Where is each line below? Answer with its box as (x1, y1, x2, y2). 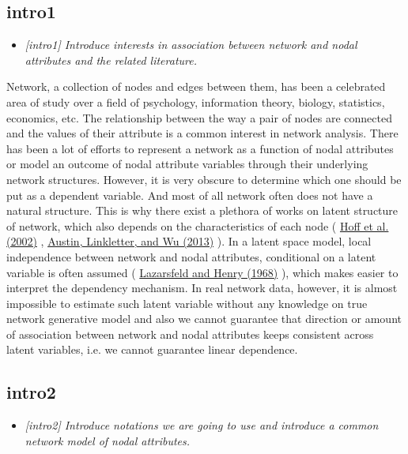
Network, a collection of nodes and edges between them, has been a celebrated (6, 78, 386, 95)
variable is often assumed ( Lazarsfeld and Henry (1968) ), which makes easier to (6, 264, 399, 280)
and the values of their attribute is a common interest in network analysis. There (6, 125, 399, 141)
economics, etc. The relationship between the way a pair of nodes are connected (6, 109, 392, 126)
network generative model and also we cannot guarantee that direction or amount (6, 310, 402, 327)
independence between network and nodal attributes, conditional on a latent (6, 248, 376, 265)
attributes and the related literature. (25, 51, 198, 68)
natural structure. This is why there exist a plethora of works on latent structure (6, 202, 399, 219)
